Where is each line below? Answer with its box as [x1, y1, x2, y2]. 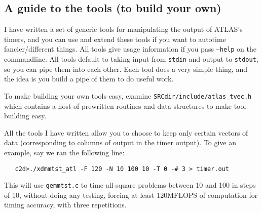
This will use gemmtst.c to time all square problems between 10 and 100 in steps [4, 180, 256, 190]
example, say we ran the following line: [4, 147, 125, 157]
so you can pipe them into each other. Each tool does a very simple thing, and [4, 63, 247, 74]
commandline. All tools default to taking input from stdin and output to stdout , [4, 54, 258, 64]
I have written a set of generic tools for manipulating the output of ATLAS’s [4, 24, 243, 34]
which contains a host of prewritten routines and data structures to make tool [4, 100, 246, 111]
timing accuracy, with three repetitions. [4, 199, 127, 210]
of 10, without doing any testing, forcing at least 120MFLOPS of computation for [4, 189, 258, 200]
